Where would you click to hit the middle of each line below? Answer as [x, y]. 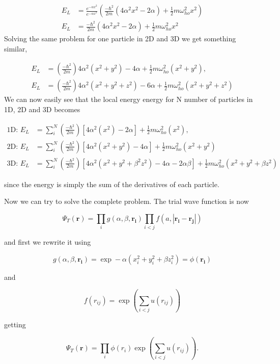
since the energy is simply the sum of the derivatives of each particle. [112, 184]
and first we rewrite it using [48, 242]
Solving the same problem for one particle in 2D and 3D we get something [120, 38]
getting [15, 324]
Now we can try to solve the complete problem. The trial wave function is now [127, 201]
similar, [16, 48]
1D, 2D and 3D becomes [42, 109]
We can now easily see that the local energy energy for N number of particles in [129, 99]
